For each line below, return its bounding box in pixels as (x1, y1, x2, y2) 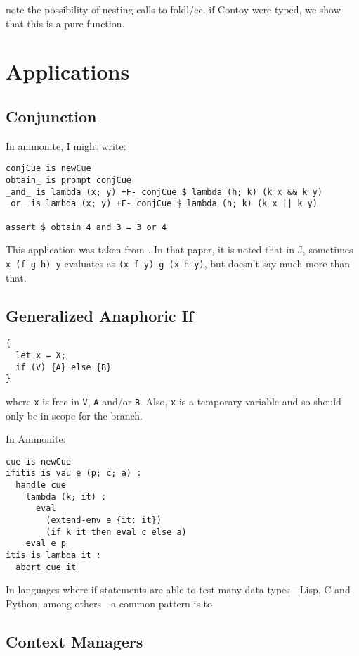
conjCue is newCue (6, 163, 91, 174)
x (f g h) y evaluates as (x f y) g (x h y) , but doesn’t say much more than (6, 256, 351, 270)
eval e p (25, 538, 66, 549)
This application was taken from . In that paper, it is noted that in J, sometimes (6, 242, 353, 257)
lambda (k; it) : (25, 491, 107, 502)
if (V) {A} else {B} (15, 362, 112, 372)
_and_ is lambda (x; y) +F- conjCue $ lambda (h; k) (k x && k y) (6, 187, 323, 197)
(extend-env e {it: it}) (46, 515, 162, 526)
